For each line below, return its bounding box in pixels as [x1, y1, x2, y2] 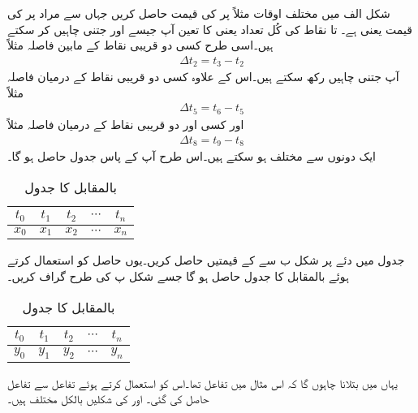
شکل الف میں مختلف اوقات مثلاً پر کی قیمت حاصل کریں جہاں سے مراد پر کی [7, 5, 390, 21]
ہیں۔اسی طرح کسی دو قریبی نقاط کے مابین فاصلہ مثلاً [7, 37, 274, 54]
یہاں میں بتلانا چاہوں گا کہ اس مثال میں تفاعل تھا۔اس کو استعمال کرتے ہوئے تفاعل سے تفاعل [7, 374, 398, 391]
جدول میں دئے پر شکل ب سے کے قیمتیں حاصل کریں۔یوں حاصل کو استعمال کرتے [7, 252, 405, 269]
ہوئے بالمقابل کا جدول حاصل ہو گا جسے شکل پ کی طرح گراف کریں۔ [7, 268, 349, 285]
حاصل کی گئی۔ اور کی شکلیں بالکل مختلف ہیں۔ [7, 390, 209, 407]
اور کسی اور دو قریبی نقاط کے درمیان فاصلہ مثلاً [7, 115, 244, 132]
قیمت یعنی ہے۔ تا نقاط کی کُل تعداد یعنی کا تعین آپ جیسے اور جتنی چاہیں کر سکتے [7, 20, 412, 37]
